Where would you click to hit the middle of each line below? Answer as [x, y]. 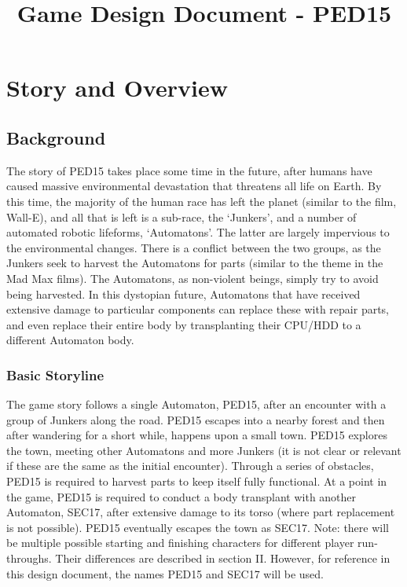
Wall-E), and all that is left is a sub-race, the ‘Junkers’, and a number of [181, 216]
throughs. [29, 558]
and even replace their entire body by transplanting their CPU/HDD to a [184, 324]
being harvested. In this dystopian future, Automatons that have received [183, 293]
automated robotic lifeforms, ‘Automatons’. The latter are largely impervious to [198, 232]
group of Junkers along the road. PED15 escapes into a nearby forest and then [196, 419]
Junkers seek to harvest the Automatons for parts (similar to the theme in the [195, 263]
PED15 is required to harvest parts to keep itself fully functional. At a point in [197, 481]
